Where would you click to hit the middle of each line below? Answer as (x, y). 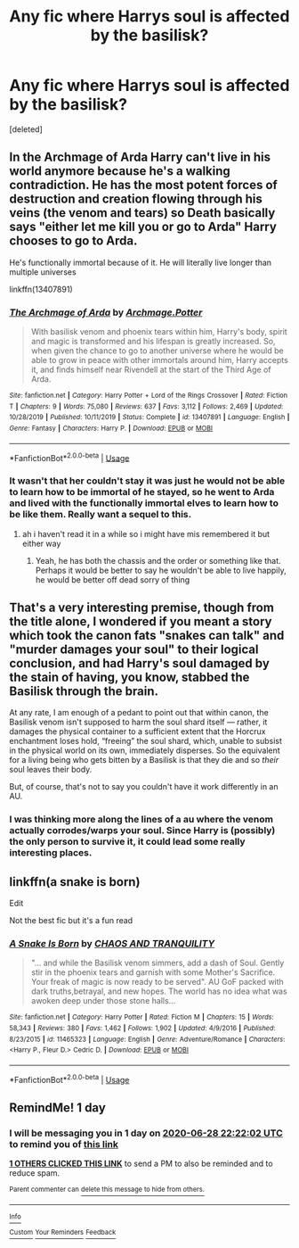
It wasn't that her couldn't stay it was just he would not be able (147, 481)
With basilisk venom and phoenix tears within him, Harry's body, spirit (159, 332)
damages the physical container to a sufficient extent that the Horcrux (137, 731)
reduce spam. (35, 1173)
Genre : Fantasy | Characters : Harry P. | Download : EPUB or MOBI (111, 429)
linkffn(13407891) (41, 289)
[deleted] (26, 129)
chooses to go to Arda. (73, 241)
